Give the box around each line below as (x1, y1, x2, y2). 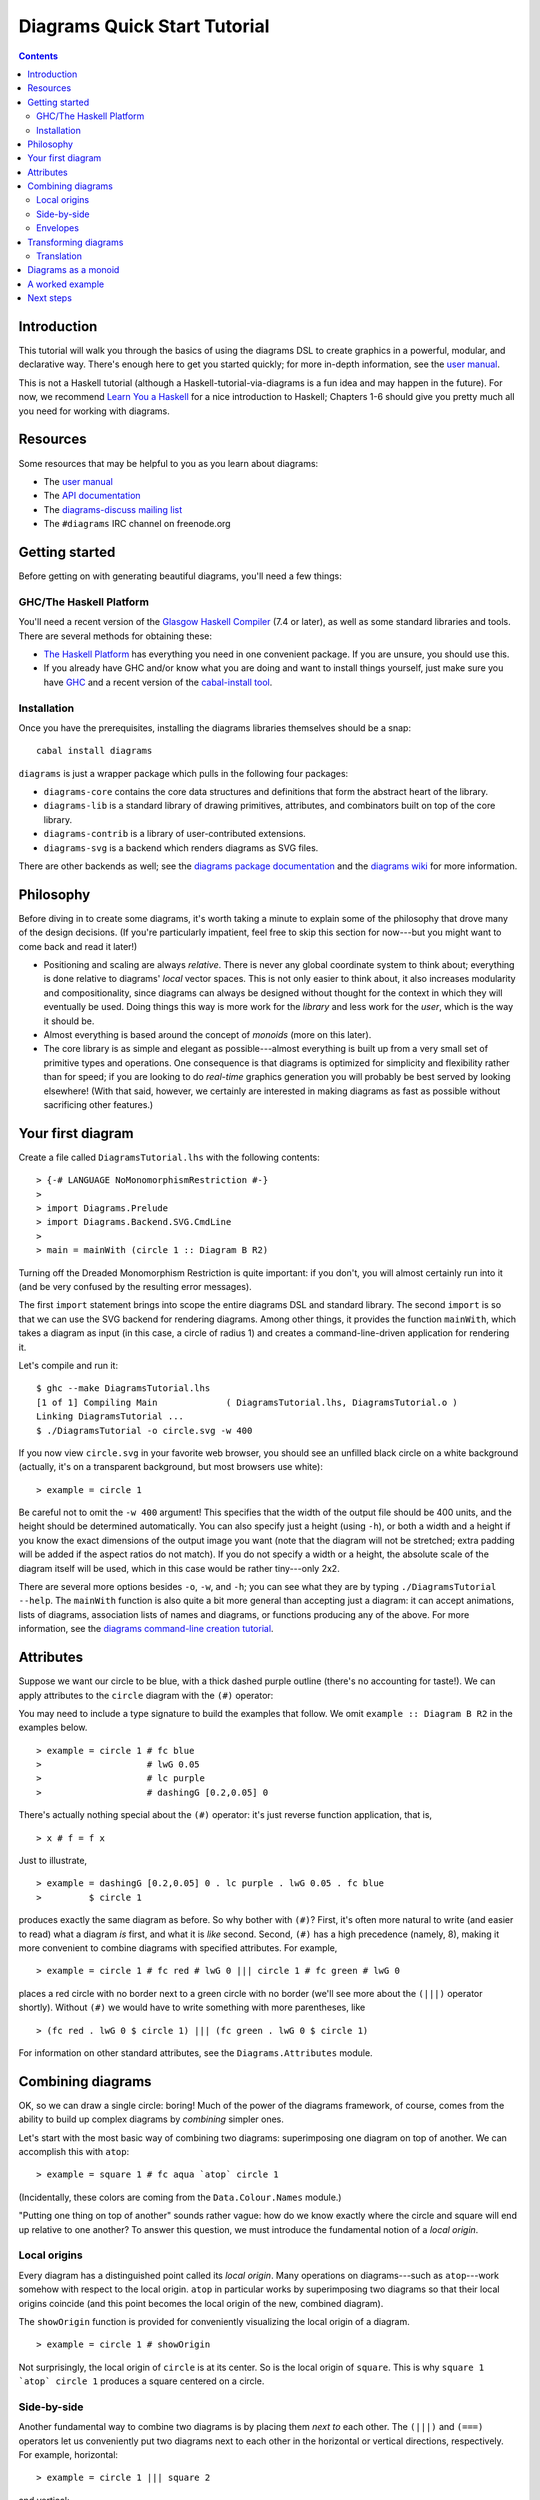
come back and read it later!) (18, 940, 138, 952)
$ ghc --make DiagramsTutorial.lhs (36, 1383, 211, 1394)
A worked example (27, 278, 105, 290)
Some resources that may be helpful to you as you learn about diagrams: (18, 457, 319, 469)
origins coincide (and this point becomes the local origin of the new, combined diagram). (18, 2297, 384, 2309)
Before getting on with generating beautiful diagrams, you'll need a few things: (18, 570, 342, 582)
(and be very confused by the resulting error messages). (18, 1281, 252, 1293)
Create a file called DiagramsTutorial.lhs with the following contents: (18, 1151, 320, 1163)
